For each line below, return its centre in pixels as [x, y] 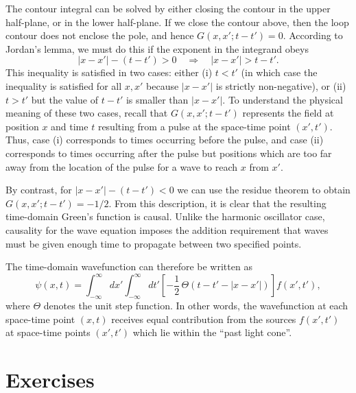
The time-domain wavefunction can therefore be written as [129, 266]
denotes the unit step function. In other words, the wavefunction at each [196, 305]
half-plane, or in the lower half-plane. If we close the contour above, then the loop [177, 22]
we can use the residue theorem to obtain [264, 190]
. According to [313, 35]
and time [70, 126]
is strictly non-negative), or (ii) [281, 85]
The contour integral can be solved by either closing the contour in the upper [168, 8]
